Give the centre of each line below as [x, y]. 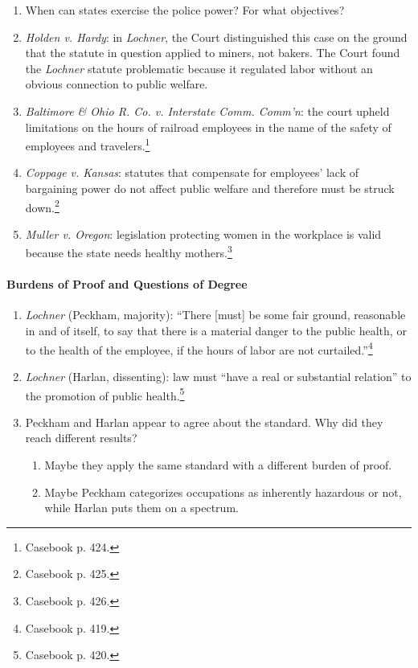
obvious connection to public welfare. [117, 84]
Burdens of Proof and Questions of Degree [127, 284]
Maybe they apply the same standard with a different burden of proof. [218, 464]
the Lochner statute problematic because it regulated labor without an [199, 68]
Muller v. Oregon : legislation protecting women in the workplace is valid [203, 234]
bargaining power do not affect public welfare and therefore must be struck [210, 188]
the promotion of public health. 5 [105, 394]
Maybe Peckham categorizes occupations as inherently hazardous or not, [223, 492]
